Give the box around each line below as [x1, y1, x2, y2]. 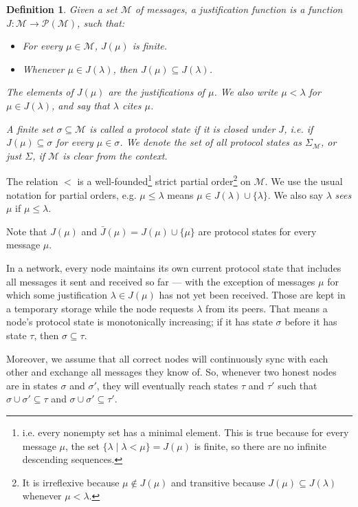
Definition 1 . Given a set [6, 2, 118, 16]
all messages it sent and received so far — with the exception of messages [6, 274, 315, 288]
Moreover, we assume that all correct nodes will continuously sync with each [6, 351, 328, 365]
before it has [284, 314, 337, 329]
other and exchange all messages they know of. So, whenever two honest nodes [6, 365, 337, 379]
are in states [6, 378, 58, 392]
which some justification [6, 288, 108, 302]
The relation [6, 174, 58, 188]
